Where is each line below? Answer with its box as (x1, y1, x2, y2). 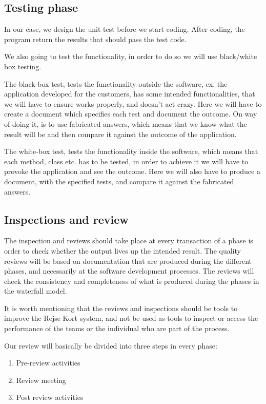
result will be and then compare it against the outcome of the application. (4, 128, 237, 139)
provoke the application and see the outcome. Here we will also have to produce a (4, 166, 260, 177)
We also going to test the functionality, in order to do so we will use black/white (4, 51, 257, 62)
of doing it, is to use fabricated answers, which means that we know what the (4, 118, 247, 129)
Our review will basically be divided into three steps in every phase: (4, 340, 217, 351)
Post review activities (16, 392, 84, 402)
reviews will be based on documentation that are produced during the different (4, 255, 252, 266)
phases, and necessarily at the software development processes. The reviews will (4, 265, 254, 276)
